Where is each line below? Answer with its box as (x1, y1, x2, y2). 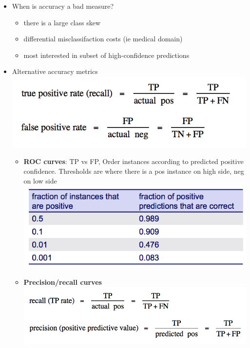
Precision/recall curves (23, 276, 102, 287)
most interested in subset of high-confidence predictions (23, 50, 190, 60)
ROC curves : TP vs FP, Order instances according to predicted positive (23, 156, 244, 166)
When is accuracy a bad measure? (12, 1, 114, 11)
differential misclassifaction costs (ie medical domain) (23, 34, 183, 44)
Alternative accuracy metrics (12, 66, 98, 76)
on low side (23, 175, 57, 185)
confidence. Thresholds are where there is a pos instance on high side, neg (23, 165, 244, 176)
